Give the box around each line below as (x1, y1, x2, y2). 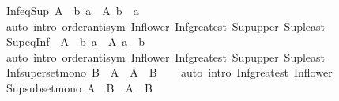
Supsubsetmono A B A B (6, 79, 153, 95)
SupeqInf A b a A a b (6, 33, 145, 50)
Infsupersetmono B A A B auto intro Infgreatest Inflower (6, 64, 333, 80)
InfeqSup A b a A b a (6, 2, 139, 18)
